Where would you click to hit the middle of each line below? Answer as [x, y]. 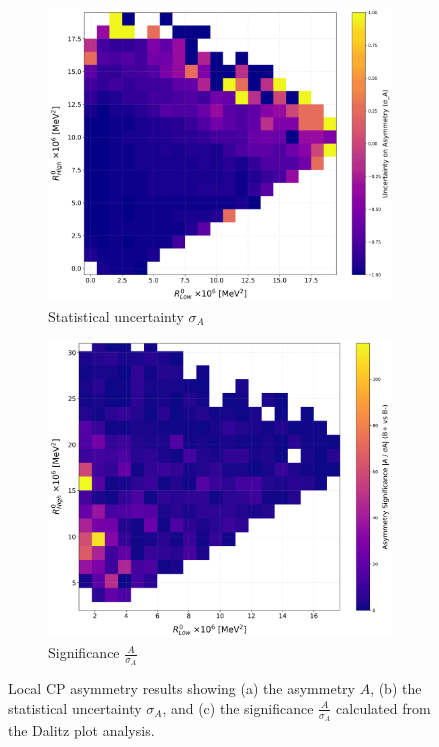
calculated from [383, 707]
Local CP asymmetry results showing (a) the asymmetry [181, 688]
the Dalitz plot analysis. [81, 730]
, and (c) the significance [238, 707]
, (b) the [396, 688]
